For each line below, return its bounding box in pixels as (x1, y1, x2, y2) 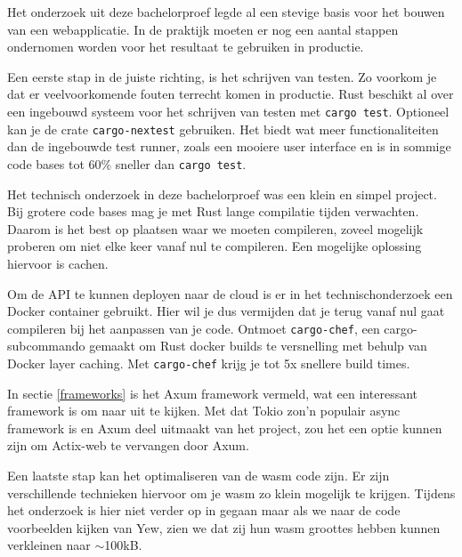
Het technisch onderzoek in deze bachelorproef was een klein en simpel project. (7, 184, 437, 203)
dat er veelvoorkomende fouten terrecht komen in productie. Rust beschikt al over (7, 85, 454, 103)
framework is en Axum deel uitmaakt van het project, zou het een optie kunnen (7, 418, 442, 437)
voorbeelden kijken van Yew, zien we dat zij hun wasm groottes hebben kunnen (7, 518, 441, 537)
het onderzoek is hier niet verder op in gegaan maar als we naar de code (7, 501, 401, 520)
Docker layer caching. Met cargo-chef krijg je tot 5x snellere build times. (7, 353, 410, 372)
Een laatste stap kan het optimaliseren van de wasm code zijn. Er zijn (7, 465, 390, 484)
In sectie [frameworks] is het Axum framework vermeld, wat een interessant (7, 383, 417, 402)
